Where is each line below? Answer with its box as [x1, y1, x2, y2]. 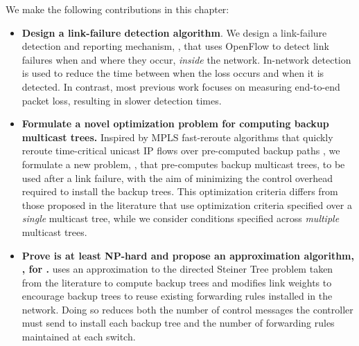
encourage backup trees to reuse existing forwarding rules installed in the [21, 289, 333, 303]
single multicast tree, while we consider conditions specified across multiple [21, 211, 340, 226]
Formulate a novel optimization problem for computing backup [21, 116, 329, 131]
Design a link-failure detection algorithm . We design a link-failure [21, 25, 327, 39]
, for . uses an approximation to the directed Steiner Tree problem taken [21, 262, 333, 276]
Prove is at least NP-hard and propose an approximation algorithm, [21, 248, 354, 262]
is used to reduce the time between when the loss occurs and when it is [21, 66, 324, 80]
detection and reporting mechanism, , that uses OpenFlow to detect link [21, 39, 329, 53]
